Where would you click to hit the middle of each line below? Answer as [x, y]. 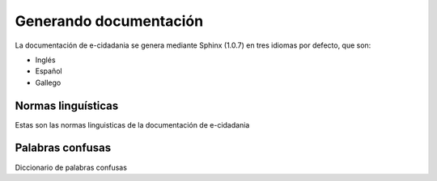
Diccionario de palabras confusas [71, 167]
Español [49, 71]
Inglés [45, 60]
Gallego [48, 82]
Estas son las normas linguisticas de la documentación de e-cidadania [132, 124]
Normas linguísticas [67, 105]
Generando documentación [109, 21]
